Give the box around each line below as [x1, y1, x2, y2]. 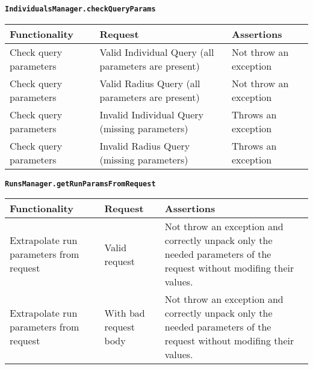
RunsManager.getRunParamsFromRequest [5, 179, 156, 188]
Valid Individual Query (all [99, 44, 214, 59]
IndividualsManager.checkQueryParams [5, 5, 156, 13]
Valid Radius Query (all [99, 76, 200, 90]
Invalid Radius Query [99, 138, 190, 153]
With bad [104, 306, 145, 320]
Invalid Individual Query [99, 107, 204, 121]
